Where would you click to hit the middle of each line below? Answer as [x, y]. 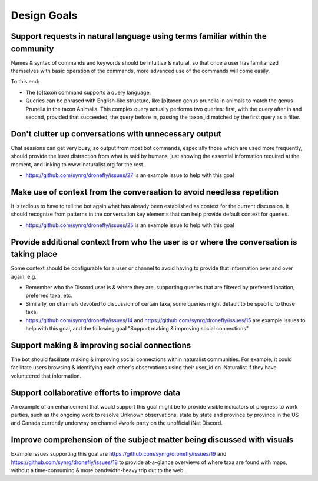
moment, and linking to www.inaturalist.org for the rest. [78, 164]
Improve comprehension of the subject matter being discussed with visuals [152, 440]
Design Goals [44, 15]
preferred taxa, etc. [49, 295]
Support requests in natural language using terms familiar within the [139, 36]
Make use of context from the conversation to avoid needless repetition [145, 192]
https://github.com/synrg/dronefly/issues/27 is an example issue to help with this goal [130, 175]
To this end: [25, 82]
